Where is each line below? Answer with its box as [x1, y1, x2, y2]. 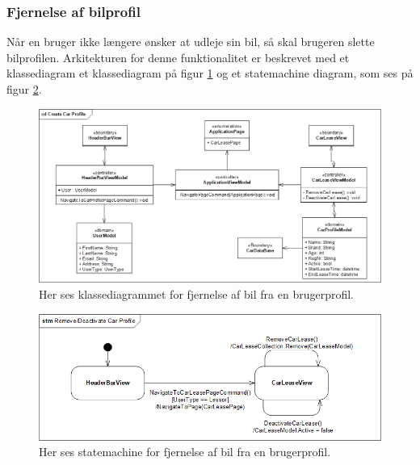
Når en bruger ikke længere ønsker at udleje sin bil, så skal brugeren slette [6, 33, 375, 50]
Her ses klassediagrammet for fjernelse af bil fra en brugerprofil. [39, 285, 354, 302]
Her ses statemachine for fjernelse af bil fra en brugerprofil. [39, 443, 331, 460]
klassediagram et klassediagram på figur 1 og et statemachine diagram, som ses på [6, 65, 414, 82]
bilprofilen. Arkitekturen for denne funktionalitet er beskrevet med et [6, 48, 350, 65]
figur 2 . [6, 81, 42, 97]
